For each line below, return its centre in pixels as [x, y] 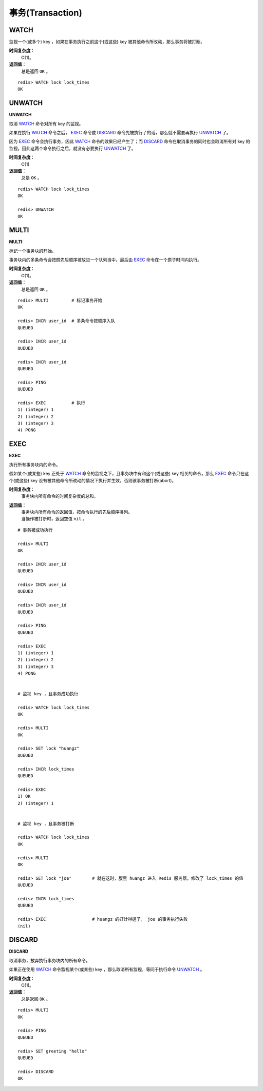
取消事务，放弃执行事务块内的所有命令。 [49, 960]
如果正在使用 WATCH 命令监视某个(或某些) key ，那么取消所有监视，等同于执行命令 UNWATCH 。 [107, 970]
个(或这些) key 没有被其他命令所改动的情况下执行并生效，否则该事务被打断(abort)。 [93, 480]
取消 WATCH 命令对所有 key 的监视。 [46, 123]
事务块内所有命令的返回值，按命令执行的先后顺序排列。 [77, 512]
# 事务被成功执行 [35, 530]
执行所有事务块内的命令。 [35, 465]
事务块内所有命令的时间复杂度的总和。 [60, 496]
